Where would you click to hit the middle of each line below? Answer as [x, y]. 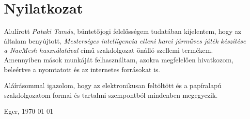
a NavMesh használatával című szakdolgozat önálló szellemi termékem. [109, 50]
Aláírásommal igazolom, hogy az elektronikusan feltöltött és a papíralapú [113, 85]
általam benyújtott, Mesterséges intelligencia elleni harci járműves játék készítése [125, 40]
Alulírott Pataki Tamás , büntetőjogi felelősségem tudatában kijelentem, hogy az [123, 31]
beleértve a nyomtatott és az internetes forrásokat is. [82, 69]
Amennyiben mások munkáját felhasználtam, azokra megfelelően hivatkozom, [119, 59]
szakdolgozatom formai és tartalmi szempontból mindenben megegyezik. [111, 95]
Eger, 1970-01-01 [29, 111]
